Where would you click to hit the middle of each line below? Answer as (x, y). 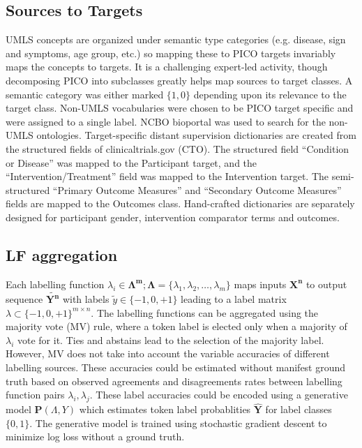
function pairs (35, 395)
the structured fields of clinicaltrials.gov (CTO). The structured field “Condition (178, 148)
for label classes (299, 409)
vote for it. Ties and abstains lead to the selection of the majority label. (171, 339)
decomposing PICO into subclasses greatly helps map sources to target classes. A (179, 80)
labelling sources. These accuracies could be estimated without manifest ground (176, 367)
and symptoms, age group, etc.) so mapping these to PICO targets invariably (171, 53)
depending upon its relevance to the (270, 94)
